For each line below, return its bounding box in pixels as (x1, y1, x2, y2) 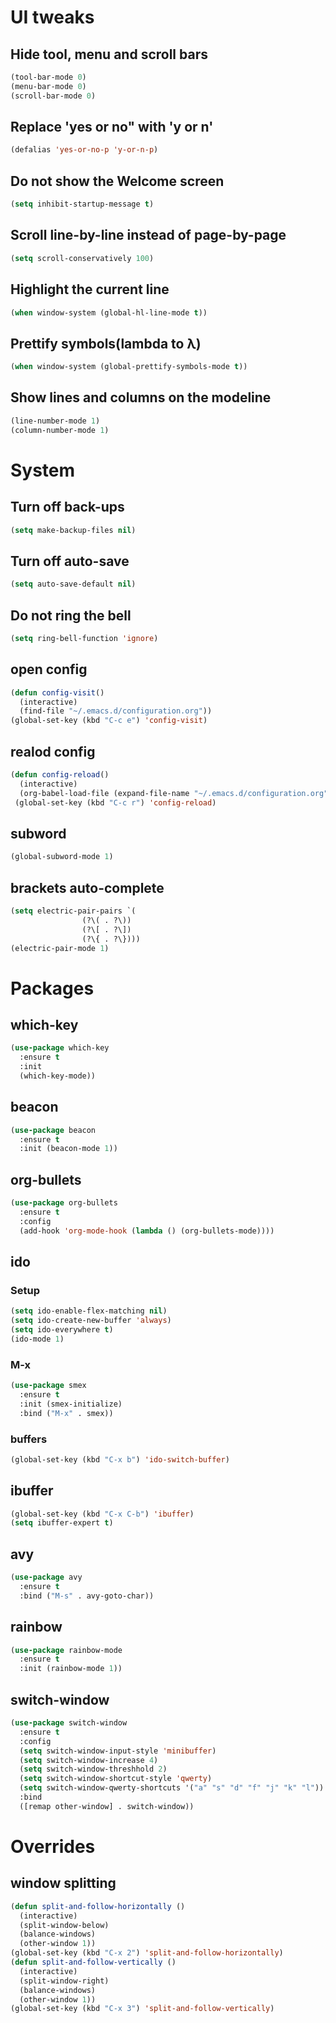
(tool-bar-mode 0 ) (10, 72, 87, 82)
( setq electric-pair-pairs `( (10, 906, 137, 916)
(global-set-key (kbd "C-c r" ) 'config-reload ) (14, 797, 217, 808)
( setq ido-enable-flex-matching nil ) (10, 1306, 168, 1316)
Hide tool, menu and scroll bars (10, 46, 208, 63)
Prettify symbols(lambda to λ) (10, 335, 202, 352)
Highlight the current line (10, 281, 170, 298)
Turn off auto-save (10, 552, 130, 570)
